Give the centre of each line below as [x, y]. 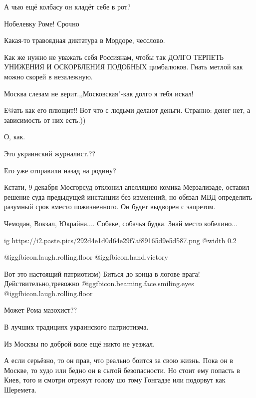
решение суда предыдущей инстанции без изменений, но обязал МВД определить [128, 197]
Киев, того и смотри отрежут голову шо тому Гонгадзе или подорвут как [115, 380]
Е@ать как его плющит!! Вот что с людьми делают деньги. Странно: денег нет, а [127, 110]
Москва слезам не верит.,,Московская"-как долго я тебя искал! [99, 93]
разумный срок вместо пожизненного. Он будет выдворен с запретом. [110, 206]
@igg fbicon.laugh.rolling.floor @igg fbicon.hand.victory [86, 257]
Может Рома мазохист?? [41, 310]
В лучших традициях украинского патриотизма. [76, 327]
